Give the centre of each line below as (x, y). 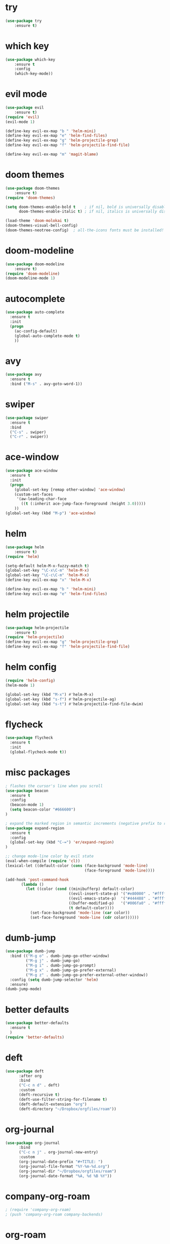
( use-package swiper (27, 418)
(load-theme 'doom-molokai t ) (37, 221)
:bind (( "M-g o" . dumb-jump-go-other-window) (60, 956)
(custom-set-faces (34, 494)
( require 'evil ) (22, 117)
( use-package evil (25, 108)
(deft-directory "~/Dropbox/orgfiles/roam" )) (67, 1109)
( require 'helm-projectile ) (35, 637)
